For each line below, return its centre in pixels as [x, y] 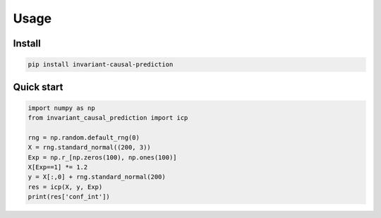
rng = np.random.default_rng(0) [84, 137]
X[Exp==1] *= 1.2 [58, 167]
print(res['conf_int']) [69, 197]
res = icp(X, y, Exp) [65, 187]
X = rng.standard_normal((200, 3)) [89, 147]
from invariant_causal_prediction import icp [108, 118]
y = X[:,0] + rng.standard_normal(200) [97, 177]
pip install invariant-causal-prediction [101, 65]
